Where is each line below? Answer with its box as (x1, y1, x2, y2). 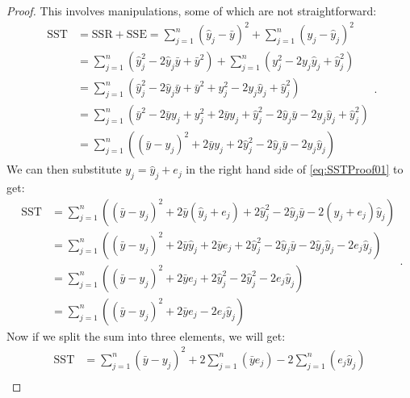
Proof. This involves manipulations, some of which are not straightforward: (6, 2, 377, 19)
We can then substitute (6, 161, 122, 178)
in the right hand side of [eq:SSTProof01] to (186, 161, 404, 178)
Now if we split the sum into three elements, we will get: (6, 327, 286, 344)
